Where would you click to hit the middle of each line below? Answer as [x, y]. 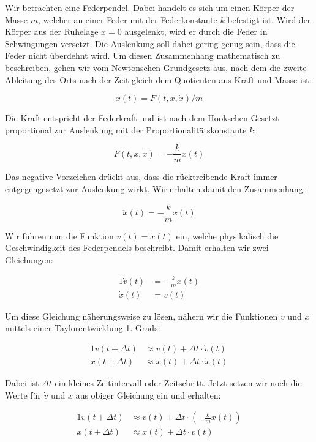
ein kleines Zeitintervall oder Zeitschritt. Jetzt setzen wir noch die [178, 383]
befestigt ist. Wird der [269, 19]
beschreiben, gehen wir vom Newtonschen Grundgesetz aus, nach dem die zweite [156, 67]
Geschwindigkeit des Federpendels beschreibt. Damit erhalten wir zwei [137, 248]
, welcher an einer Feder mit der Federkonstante [128, 19]
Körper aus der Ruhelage [52, 32]
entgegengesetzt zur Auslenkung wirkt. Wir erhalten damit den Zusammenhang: [155, 189]
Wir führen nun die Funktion [59, 235]
